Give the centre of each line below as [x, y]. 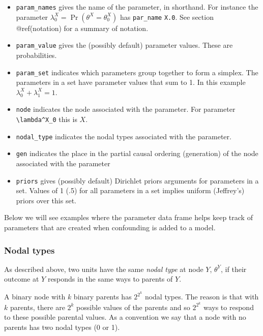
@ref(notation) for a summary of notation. [82, 28]
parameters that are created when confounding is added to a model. [110, 227]
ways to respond [228, 307]
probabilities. [36, 55]
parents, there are [37, 307]
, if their [234, 269]
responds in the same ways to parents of [110, 279]
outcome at [22, 279]
